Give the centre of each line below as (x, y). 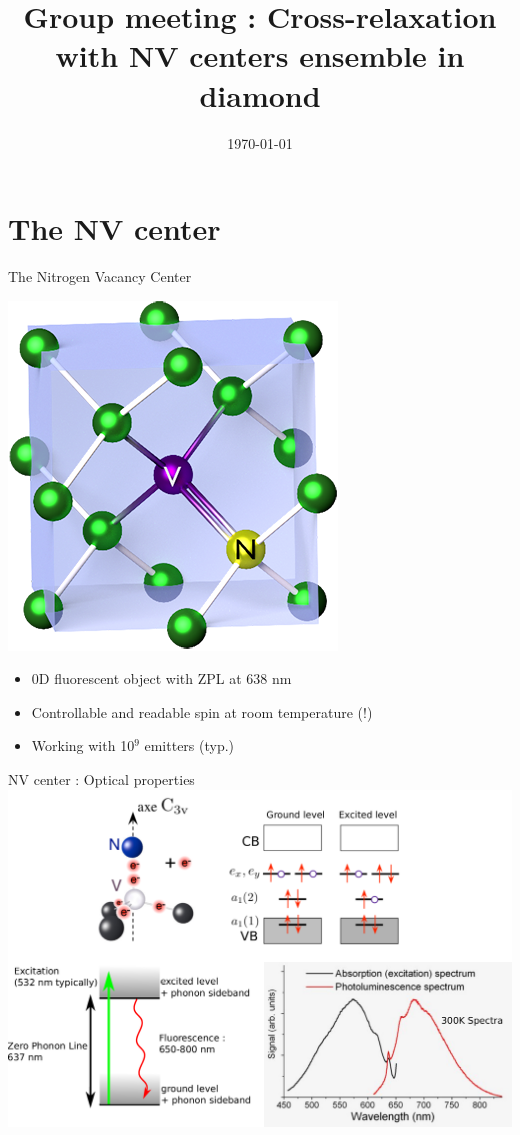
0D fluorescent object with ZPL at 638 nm (161, 678)
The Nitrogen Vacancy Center (100, 276)
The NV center (114, 228)
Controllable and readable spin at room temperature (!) (202, 711)
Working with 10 (83, 745)
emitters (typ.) (189, 745)
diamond (260, 94)
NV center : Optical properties (101, 779)
